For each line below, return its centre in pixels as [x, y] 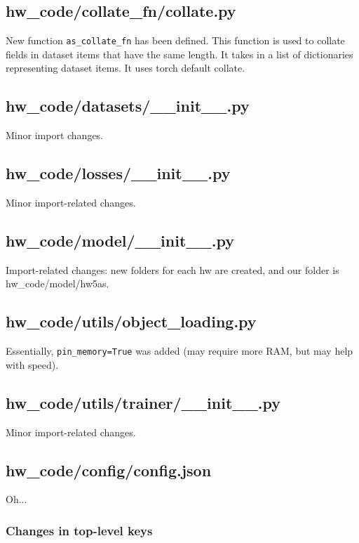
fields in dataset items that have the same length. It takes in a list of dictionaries [179, 54]
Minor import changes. [55, 135]
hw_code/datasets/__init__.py [128, 106]
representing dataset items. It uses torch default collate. [126, 68]
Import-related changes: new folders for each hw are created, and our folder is [172, 269]
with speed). [32, 364]
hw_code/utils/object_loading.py [131, 321]
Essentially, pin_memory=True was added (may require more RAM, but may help [179, 351]
